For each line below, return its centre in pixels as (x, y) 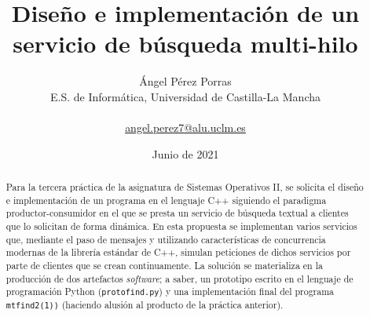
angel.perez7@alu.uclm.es (185, 128)
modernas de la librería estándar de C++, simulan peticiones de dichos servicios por (178, 252)
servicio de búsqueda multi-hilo (185, 44)
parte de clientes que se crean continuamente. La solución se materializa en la (164, 266)
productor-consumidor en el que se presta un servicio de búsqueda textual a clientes (177, 213)
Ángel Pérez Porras (185, 81)
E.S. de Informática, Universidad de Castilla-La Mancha (185, 96)
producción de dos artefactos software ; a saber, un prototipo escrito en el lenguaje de (180, 278)
